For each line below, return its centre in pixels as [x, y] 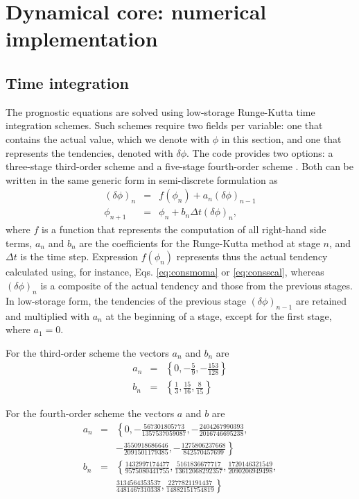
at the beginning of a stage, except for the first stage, [219, 315]
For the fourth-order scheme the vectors [90, 413]
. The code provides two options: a [260, 152]
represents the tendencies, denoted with [89, 152]
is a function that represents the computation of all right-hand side [184, 229]
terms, [19, 243]
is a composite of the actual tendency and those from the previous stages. [196, 285]
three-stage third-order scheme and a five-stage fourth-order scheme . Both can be [180, 166]
